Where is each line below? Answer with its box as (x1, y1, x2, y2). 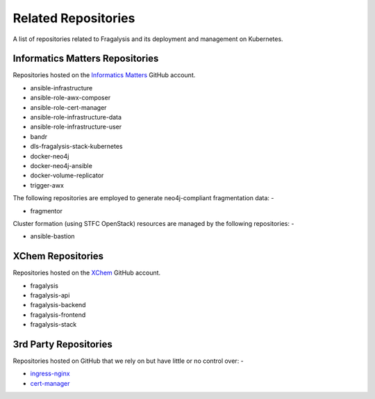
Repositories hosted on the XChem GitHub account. (12, 268, 161, 277)
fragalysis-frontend (30, 310, 86, 319)
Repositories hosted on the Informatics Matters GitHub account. (12, 71, 196, 79)
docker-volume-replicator (30, 171, 104, 180)
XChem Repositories (12, 250, 104, 262)
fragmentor (30, 206, 62, 215)
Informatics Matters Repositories (12, 53, 159, 65)
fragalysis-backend (30, 301, 86, 309)
